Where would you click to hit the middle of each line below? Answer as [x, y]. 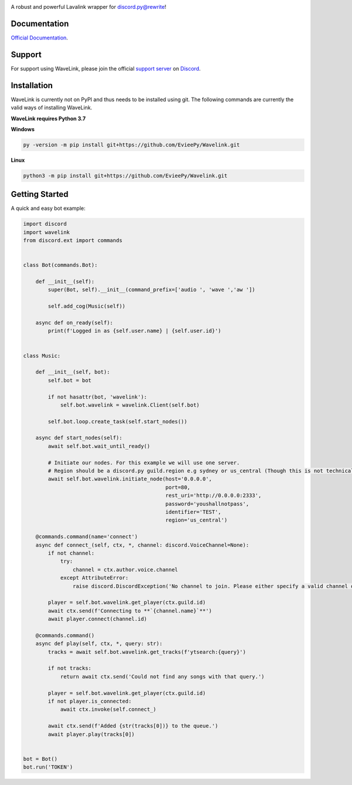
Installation [32, 85]
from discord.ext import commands [73, 240]
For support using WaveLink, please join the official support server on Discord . [106, 68]
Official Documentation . [40, 38]
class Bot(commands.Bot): [60, 265]
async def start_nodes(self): [79, 438]
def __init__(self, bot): [73, 372]
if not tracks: [70, 668]
